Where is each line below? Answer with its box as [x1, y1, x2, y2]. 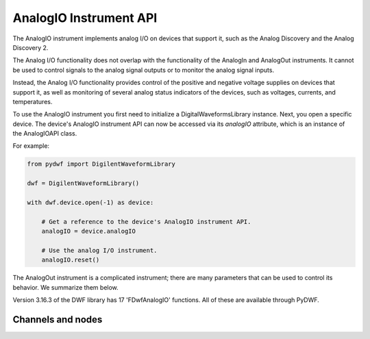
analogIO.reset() [41, 256, 100, 264]
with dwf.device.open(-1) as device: [27, 199, 154, 206]
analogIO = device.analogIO [41, 227, 136, 236]
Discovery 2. [12, 43, 49, 51]
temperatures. [12, 97, 53, 105]
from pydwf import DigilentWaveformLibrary [27, 160, 176, 168]
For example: [12, 142, 50, 150]
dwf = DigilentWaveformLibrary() [27, 179, 140, 188]
